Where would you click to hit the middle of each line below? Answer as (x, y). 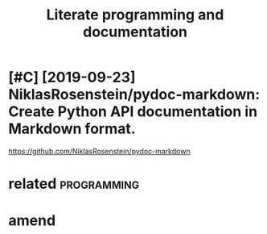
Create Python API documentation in (133, 112)
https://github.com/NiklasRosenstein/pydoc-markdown (99, 151)
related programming (74, 184)
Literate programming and (135, 15)
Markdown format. (72, 129)
